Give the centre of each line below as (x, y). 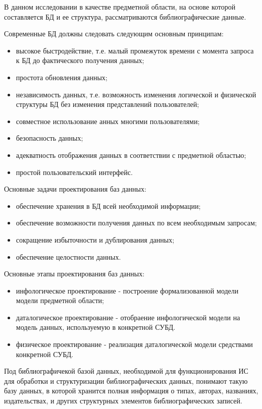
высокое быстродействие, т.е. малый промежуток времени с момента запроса (135, 50)
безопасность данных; (49, 138)
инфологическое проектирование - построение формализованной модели (127, 290)
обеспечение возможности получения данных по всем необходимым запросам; (136, 223)
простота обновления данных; (62, 77)
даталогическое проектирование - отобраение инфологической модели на (128, 317)
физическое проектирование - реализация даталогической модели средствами (134, 344)
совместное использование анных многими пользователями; (108, 121)
